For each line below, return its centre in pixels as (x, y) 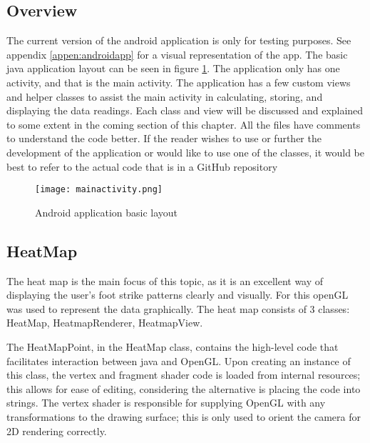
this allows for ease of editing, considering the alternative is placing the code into (184, 388)
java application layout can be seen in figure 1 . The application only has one (173, 68)
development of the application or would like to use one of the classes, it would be (185, 152)
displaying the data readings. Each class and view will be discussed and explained (185, 110)
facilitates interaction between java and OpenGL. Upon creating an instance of (179, 360)
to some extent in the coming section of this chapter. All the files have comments (184, 124)
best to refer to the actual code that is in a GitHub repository (142, 166)
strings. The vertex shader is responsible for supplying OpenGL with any (166, 403)
